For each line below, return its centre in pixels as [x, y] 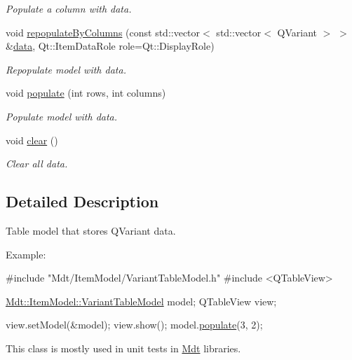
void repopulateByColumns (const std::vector [103, 32]
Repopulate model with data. [66, 69]
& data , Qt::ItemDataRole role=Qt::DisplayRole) [110, 46]
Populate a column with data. [69, 8]
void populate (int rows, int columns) [86, 93]
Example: [26, 254]
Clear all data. [37, 164]
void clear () [32, 140]
